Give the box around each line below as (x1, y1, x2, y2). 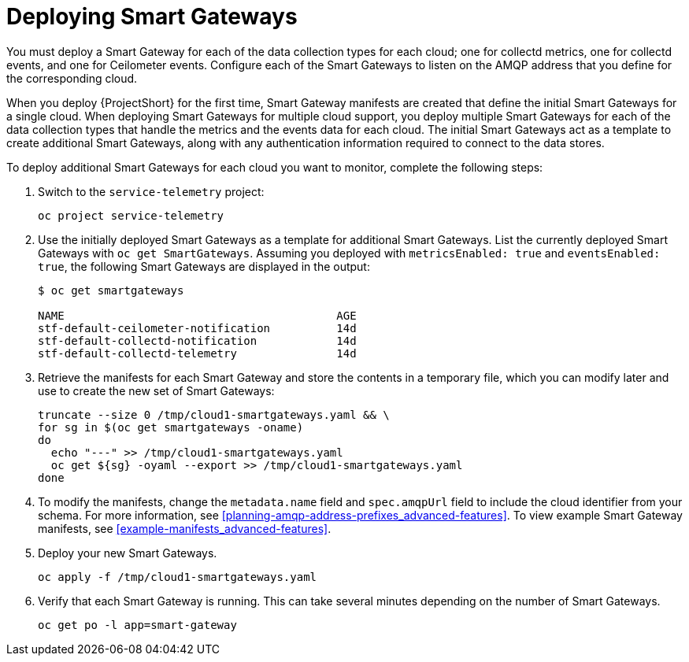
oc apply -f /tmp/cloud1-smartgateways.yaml (38, 570, 317, 583)
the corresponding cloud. (6, 71, 138, 85)
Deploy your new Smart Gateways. (38, 546, 217, 560)
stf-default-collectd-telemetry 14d (38, 346, 357, 360)
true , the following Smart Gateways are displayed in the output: (38, 259, 370, 273)
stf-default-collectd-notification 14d (38, 334, 357, 347)
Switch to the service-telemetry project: (38, 184, 265, 198)
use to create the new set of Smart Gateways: (38, 383, 275, 398)
